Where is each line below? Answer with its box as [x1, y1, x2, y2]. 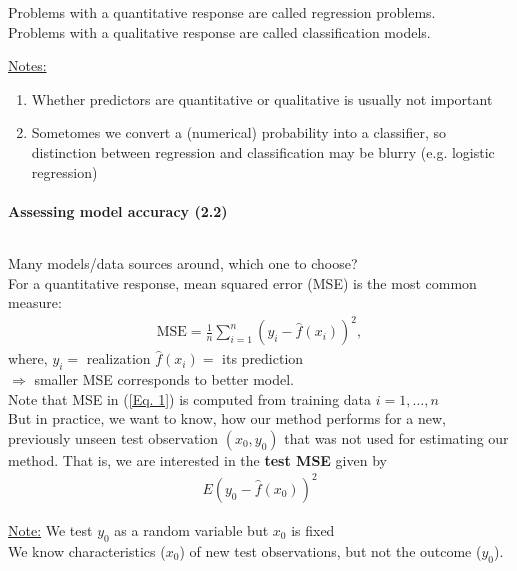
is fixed [291, 519, 335, 540]
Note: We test [8, 519, 93, 540]
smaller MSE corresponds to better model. [34, 369, 294, 390]
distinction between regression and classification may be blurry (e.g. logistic [31, 141, 495, 162]
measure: [8, 292, 62, 313]
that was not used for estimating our [284, 427, 509, 448]
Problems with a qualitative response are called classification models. [8, 21, 431, 42]
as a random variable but [114, 519, 269, 540]
